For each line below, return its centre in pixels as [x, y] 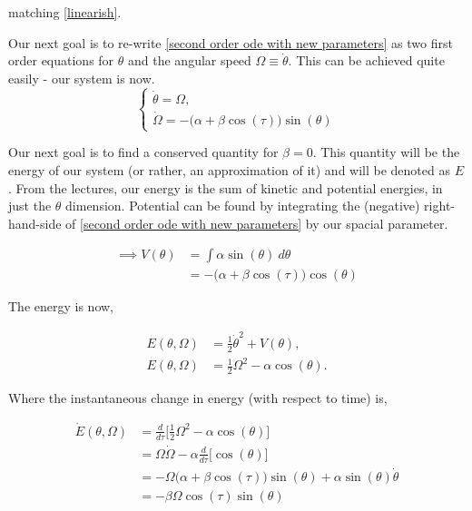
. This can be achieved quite [366, 60]
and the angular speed [190, 60]
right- [439, 206]
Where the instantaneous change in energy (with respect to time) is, [198, 397]
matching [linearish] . [65, 12]
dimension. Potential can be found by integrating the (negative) [243, 206]
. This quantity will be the [386, 152]
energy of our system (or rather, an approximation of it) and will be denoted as [229, 169]
